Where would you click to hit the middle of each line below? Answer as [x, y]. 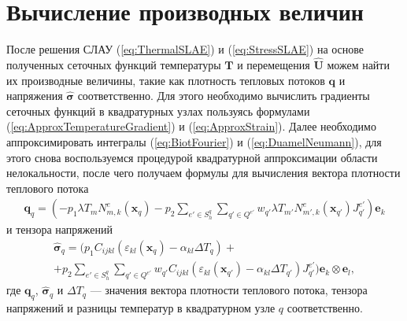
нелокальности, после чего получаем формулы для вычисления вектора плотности [203, 173]
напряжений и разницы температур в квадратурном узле [141, 308]
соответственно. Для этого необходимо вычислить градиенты [224, 96]
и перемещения [274, 64]
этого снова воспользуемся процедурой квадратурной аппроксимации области [192, 157]
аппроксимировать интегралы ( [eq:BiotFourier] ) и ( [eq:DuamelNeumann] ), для [194, 141]
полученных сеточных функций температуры [114, 64]
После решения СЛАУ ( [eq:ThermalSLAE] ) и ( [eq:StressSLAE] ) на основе [185, 49]
